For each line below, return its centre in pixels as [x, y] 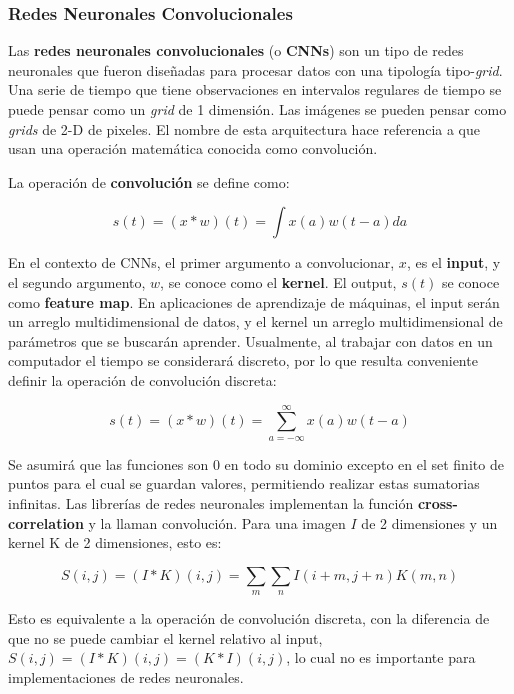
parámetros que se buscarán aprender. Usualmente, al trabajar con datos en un [250, 340]
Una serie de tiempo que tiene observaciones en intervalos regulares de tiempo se [255, 89]
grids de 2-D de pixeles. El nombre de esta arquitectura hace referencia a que [244, 128]
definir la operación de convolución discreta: [142, 379]
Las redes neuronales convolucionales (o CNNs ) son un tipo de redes [236, 50]
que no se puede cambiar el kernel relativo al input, [165, 637]
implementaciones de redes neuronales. [126, 676]
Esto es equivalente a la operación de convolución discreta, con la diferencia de [249, 618]
